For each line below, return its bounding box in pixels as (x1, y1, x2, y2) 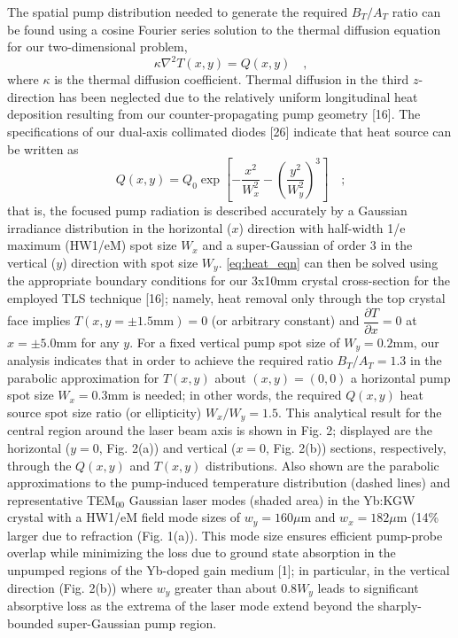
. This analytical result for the (277, 402, 442, 421)
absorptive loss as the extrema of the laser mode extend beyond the (7, 596, 374, 615)
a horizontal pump (351, 368, 451, 386)
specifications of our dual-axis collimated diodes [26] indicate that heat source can (7, 122, 452, 141)
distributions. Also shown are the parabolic (206, 455, 439, 474)
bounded (7, 613, 54, 632)
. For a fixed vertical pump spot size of (129, 332, 340, 351)
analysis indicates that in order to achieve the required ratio (7, 351, 333, 370)
